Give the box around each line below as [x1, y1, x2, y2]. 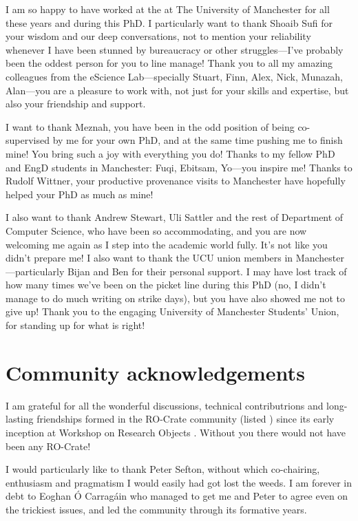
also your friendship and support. [6, 96, 146, 111]
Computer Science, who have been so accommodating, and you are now [6, 223, 307, 237]
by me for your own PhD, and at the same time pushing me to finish [52, 133, 343, 147]
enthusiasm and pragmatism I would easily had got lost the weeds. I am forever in [6, 475, 352, 489]
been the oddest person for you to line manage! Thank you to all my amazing [6, 56, 333, 70]
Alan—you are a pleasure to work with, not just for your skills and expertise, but [6, 83, 349, 97]
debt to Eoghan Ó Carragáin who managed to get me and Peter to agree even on [6, 489, 348, 503]
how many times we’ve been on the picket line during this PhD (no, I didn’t [6, 277, 326, 292]
